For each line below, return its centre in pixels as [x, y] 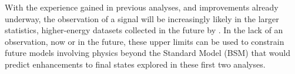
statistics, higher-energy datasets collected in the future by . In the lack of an [144, 30]
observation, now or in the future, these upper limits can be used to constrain [145, 41]
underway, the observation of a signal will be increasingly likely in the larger [142, 18]
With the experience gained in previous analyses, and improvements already [142, 7]
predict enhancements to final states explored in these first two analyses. [135, 64]
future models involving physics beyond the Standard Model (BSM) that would [147, 53]
